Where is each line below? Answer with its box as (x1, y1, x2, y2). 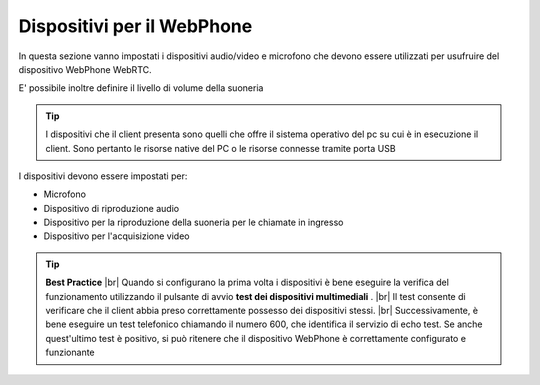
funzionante (45, 346, 95, 359)
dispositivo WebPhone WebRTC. (18, 63, 152, 75)
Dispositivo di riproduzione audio (43, 202, 180, 214)
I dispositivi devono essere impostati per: (18, 170, 188, 182)
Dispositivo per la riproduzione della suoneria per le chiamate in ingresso (43, 216, 344, 229)
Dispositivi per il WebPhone (18, 15, 253, 37)
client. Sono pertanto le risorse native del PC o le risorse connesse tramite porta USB (45, 142, 396, 154)
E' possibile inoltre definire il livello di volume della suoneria (18, 82, 264, 94)
